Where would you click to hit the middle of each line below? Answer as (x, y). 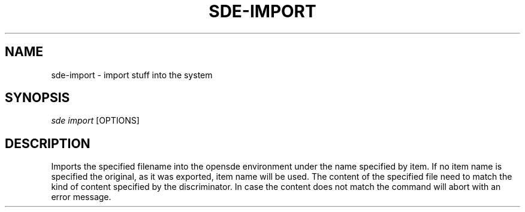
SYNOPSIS (37, 98)
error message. (81, 197)
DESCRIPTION (48, 143)
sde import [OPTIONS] (95, 121)
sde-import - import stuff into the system (132, 75)
